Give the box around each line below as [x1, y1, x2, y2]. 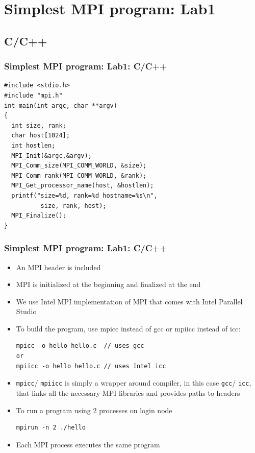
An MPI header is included [16, 261, 101, 272]
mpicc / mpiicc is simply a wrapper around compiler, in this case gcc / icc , [16, 377, 251, 388]
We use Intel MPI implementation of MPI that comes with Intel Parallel [16, 296, 243, 306]
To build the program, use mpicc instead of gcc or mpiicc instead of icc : [16, 323, 241, 333]
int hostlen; [11, 141, 56, 149]
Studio [16, 306, 37, 317]
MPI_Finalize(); [11, 212, 66, 220]
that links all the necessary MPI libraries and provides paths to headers [16, 387, 240, 398]
